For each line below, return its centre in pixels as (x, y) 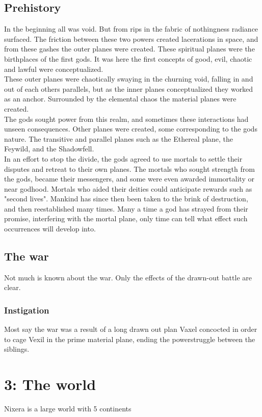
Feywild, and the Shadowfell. (49, 149)
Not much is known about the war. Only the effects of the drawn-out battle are (128, 277)
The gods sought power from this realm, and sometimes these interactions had (126, 119)
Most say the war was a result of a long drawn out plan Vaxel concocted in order (131, 329)
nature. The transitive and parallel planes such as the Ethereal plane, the (119, 138)
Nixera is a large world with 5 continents (68, 409)
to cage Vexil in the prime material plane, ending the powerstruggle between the (130, 339)
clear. (12, 287)
